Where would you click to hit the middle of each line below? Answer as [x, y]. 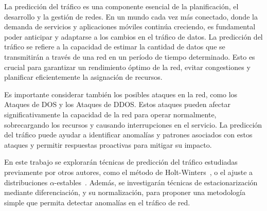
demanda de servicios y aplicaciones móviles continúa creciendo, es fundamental [130, 27]
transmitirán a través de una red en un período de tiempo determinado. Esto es [130, 56]
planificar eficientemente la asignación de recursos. [83, 77]
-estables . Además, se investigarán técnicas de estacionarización [156, 182]
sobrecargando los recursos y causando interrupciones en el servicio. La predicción [133, 124]
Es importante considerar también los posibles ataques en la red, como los [121, 94]
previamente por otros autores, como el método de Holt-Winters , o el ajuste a [129, 172]
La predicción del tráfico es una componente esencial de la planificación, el [121, 6]
